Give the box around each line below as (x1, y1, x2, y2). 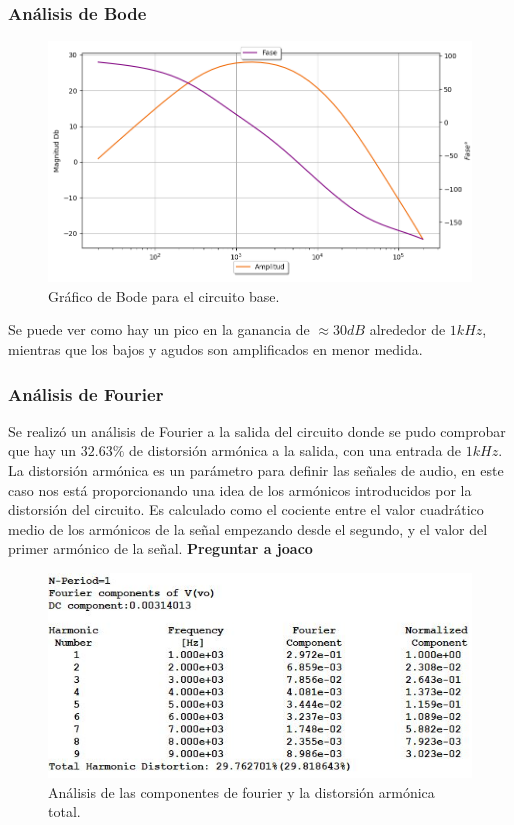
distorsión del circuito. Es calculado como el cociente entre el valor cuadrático (8, 499, 484, 520)
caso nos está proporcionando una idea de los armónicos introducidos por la (8, 479, 472, 500)
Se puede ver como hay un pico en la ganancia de (8, 319, 310, 340)
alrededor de (369, 319, 446, 340)
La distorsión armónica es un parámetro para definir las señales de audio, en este (8, 460, 504, 481)
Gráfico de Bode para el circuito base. (48, 285, 280, 306)
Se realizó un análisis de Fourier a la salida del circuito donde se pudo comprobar (8, 420, 506, 441)
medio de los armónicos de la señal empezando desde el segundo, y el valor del (8, 518, 488, 539)
